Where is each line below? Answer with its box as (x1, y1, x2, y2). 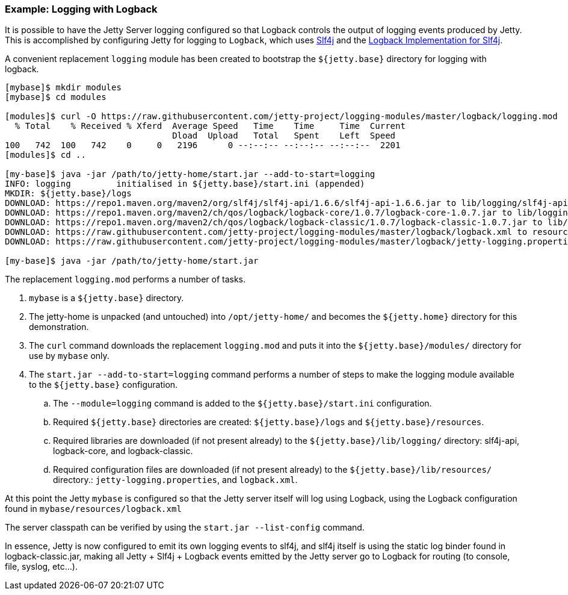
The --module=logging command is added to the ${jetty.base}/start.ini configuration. (53, 398, 432, 409)
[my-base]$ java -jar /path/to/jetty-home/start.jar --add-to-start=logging (5, 169, 375, 179)
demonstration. (29, 322, 89, 332)
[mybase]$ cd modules (5, 92, 106, 102)
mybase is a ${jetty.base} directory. (29, 293, 184, 304)
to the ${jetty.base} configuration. (29, 379, 178, 390)
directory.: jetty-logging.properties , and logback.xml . (53, 475, 298, 485)
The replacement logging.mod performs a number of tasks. (5, 274, 246, 285)
